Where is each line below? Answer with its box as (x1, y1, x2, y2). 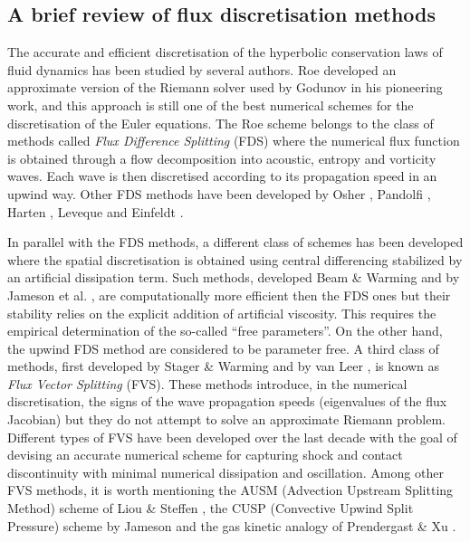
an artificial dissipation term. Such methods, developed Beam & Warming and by (7, 268, 460, 287)
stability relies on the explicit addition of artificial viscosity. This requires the (7, 303, 436, 322)
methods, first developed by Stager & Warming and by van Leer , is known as (7, 357, 440, 376)
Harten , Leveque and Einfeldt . (7, 202, 184, 221)
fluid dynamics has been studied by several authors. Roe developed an (7, 60, 397, 79)
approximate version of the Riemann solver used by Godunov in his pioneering (7, 78, 443, 97)
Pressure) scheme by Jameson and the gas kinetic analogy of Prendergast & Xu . (7, 516, 456, 535)
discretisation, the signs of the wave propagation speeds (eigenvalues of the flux (7, 392, 447, 411)
